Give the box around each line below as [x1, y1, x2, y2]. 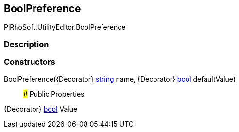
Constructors [4, 57, 55, 67]
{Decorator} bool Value [4, 104, 78, 113]
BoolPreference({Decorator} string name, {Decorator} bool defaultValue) [4, 74, 236, 83]
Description [4, 39, 49, 49]
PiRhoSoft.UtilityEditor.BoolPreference [4, 23, 126, 32]
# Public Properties [23, 89, 85, 98]
